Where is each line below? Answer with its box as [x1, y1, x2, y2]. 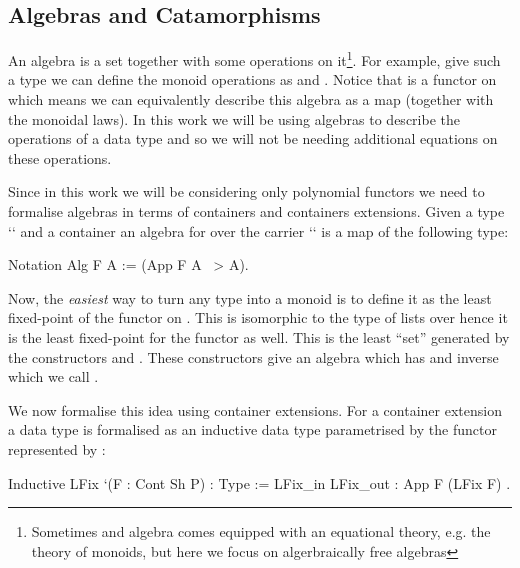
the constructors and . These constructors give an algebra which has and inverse [8, 346, 499, 367]
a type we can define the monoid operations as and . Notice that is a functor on [8, 69, 497, 90]
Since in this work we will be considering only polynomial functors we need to [8, 181, 485, 202]
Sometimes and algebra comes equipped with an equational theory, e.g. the [31, 521, 491, 542]
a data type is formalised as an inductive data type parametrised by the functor [8, 419, 497, 440]
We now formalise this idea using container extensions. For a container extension [8, 399, 502, 420]
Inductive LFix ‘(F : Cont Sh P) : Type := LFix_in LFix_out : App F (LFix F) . [8, 472, 511, 493]
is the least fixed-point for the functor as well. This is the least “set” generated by [8, 326, 510, 347]
